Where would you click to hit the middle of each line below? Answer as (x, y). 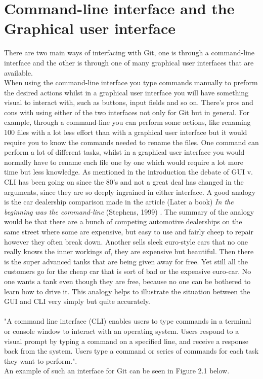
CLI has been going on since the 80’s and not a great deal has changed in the (124, 182)
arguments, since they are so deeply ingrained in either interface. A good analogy (130, 192)
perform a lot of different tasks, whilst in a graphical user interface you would (124, 152)
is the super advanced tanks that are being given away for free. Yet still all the (126, 261)
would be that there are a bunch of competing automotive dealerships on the (123, 221)
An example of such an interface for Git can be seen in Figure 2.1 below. (117, 371)
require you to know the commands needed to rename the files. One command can (131, 142)
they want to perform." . (41, 360)
